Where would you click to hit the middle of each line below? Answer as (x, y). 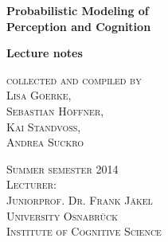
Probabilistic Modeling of (78, 10)
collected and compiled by (74, 79)
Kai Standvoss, (44, 126)
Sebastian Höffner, (55, 110)
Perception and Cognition (79, 26)
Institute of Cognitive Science (84, 231)
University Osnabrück (62, 215)
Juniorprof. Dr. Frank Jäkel (80, 199)
